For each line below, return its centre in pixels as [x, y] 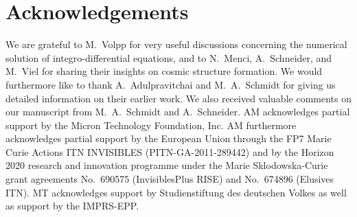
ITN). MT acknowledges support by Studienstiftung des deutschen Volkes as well [176, 192]
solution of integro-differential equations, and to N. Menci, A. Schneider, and [169, 57]
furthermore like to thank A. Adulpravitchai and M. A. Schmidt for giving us [171, 84]
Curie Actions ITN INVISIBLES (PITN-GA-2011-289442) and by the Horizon [170, 151]
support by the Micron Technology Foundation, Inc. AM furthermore [151, 125]
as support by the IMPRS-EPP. [72, 206]
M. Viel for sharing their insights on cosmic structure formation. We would [164, 71]
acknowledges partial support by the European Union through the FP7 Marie [169, 138]
